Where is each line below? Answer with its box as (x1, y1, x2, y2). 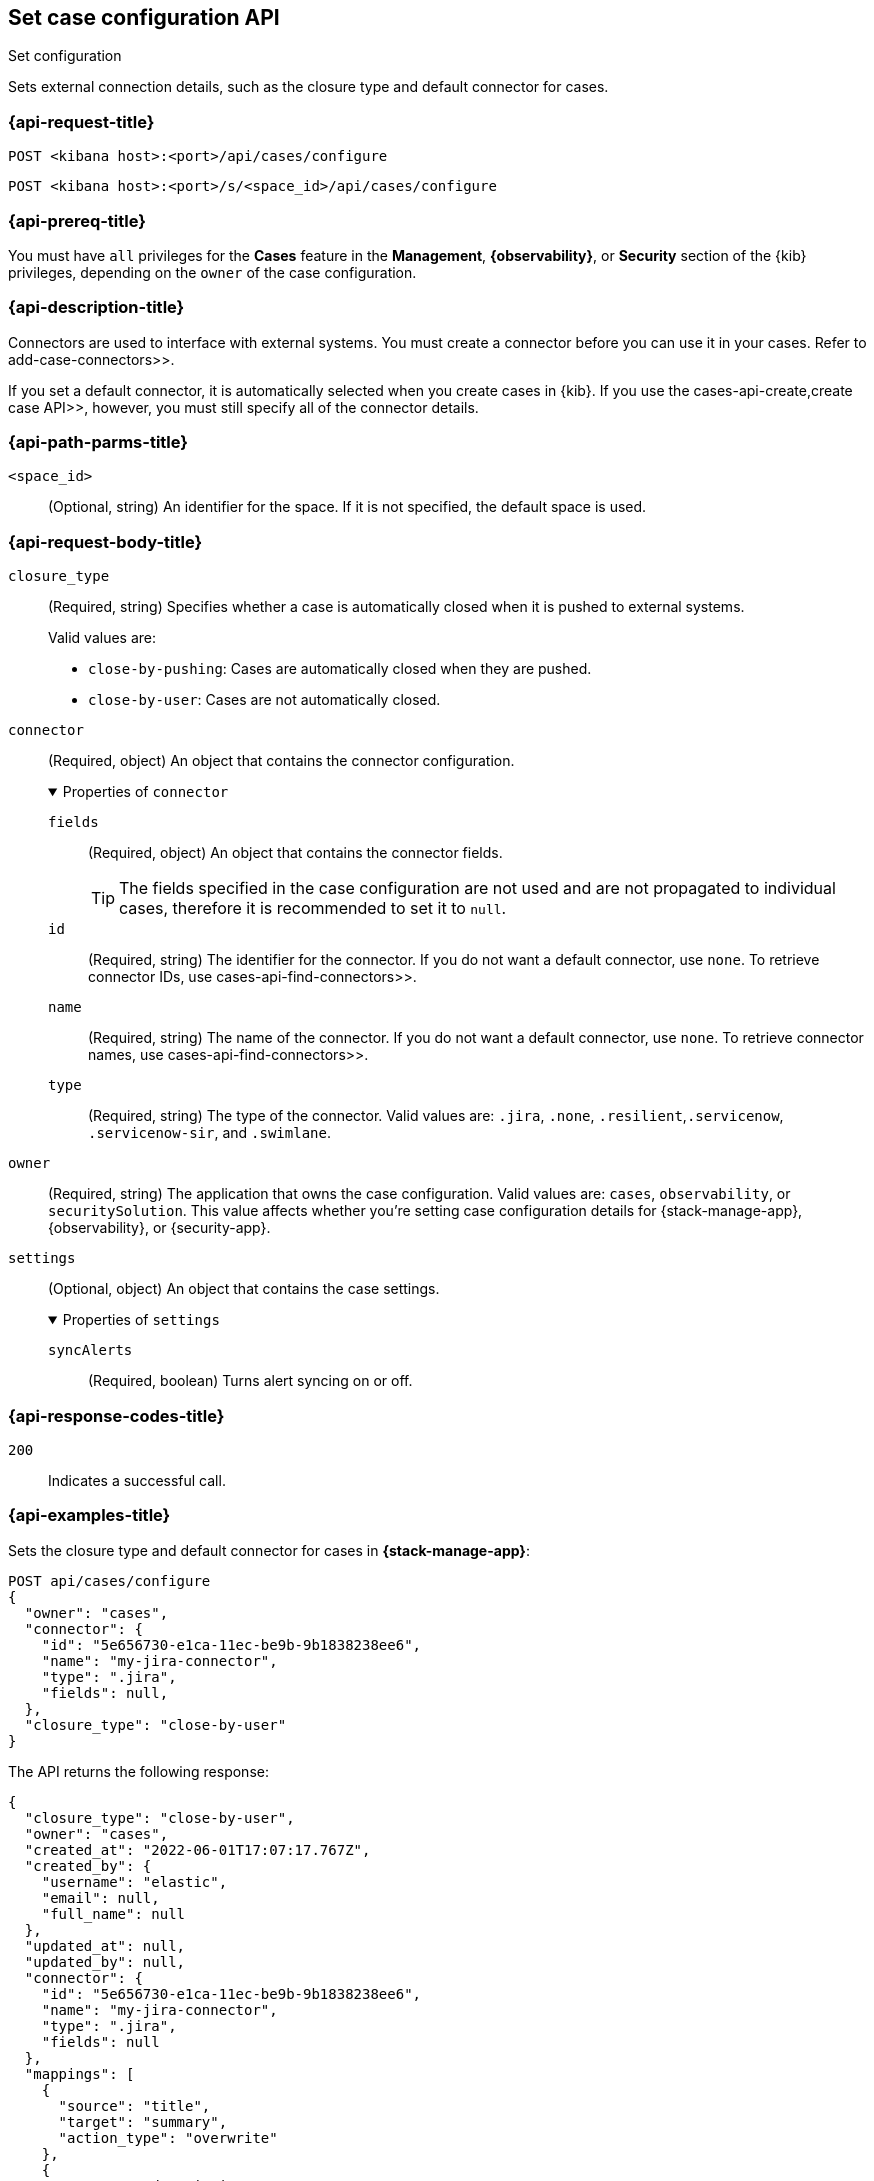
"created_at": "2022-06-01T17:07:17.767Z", (24, 1841, 371, 1858)
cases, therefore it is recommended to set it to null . (119, 898, 507, 919)
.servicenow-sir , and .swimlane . (88, 1124, 331, 1142)
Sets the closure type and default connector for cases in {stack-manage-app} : (8, 1541, 530, 1559)
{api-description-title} (8, 297, 185, 318)
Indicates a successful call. (48, 1471, 226, 1489)
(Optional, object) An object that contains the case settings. (48, 1280, 440, 1298)
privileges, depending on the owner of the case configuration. (8, 263, 417, 281)
